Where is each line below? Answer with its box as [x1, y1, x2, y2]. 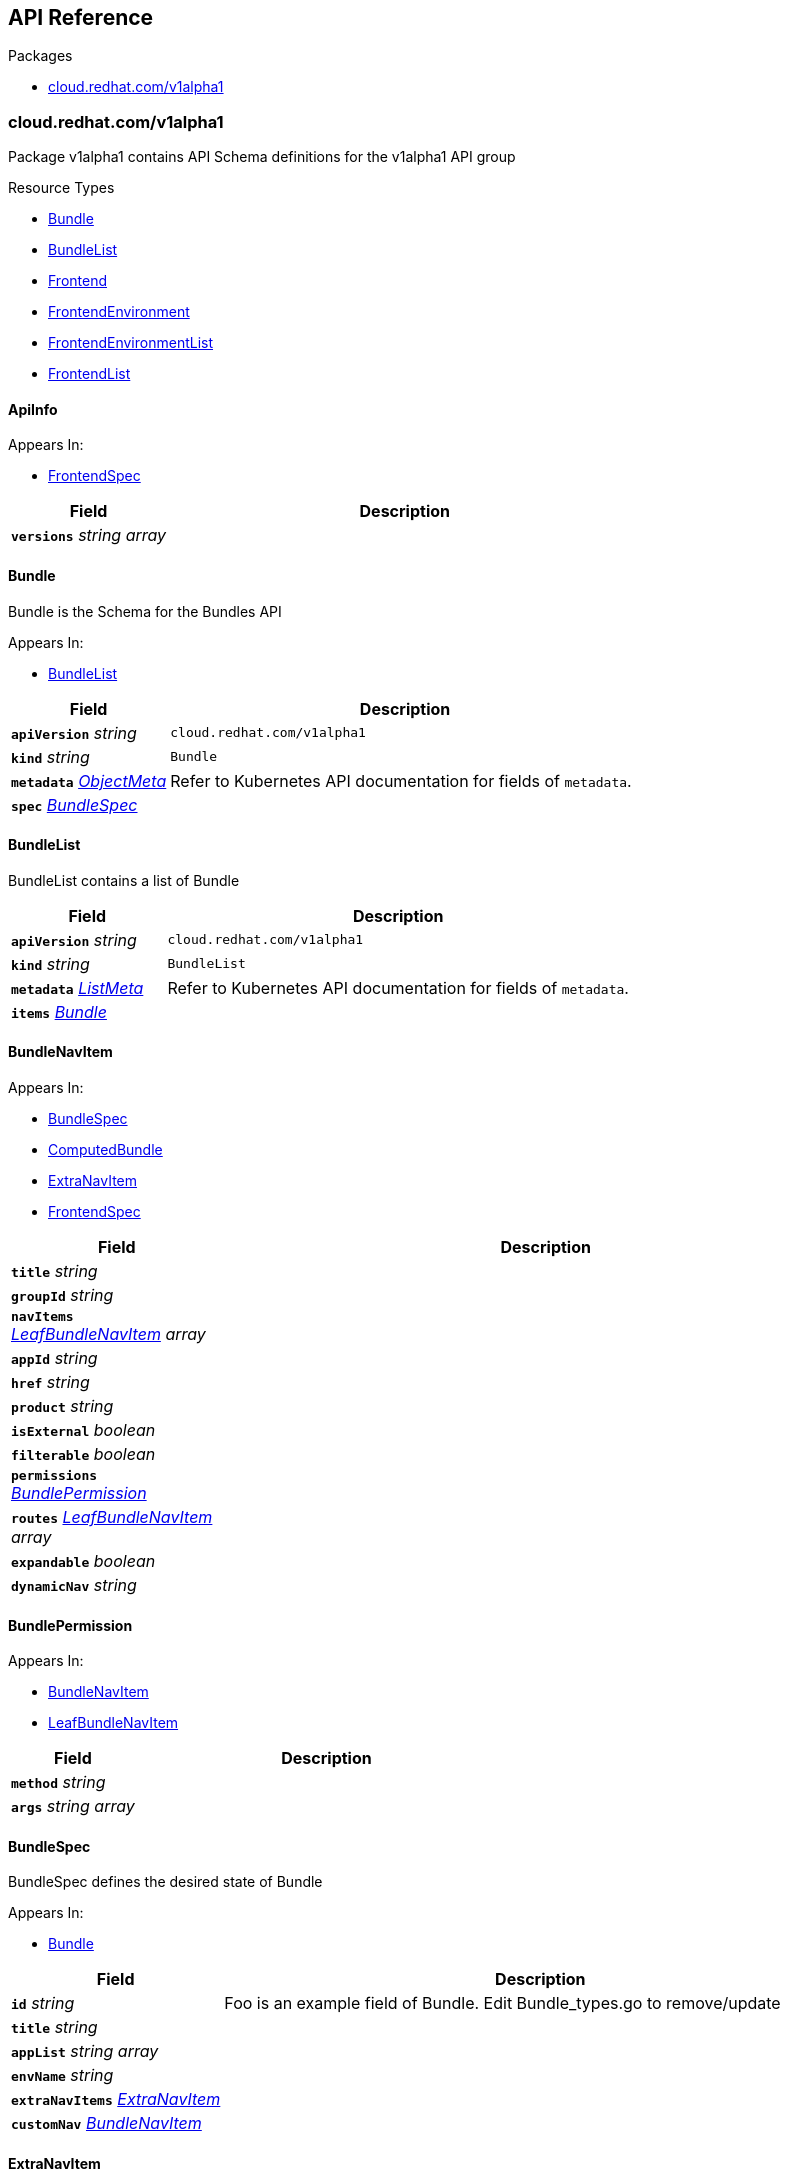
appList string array [11, 2041, 159, 2062]
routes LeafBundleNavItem [11, 1507, 213, 1528]
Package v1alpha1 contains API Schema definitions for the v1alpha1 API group [8, 148, 516, 166]
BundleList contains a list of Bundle [8, 871, 240, 889]
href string [11, 1372, 90, 1393]
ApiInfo [8, 400, 58, 418]
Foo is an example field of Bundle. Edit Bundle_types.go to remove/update [224, 1993, 781, 2014]
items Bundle [11, 1001, 107, 1022]
